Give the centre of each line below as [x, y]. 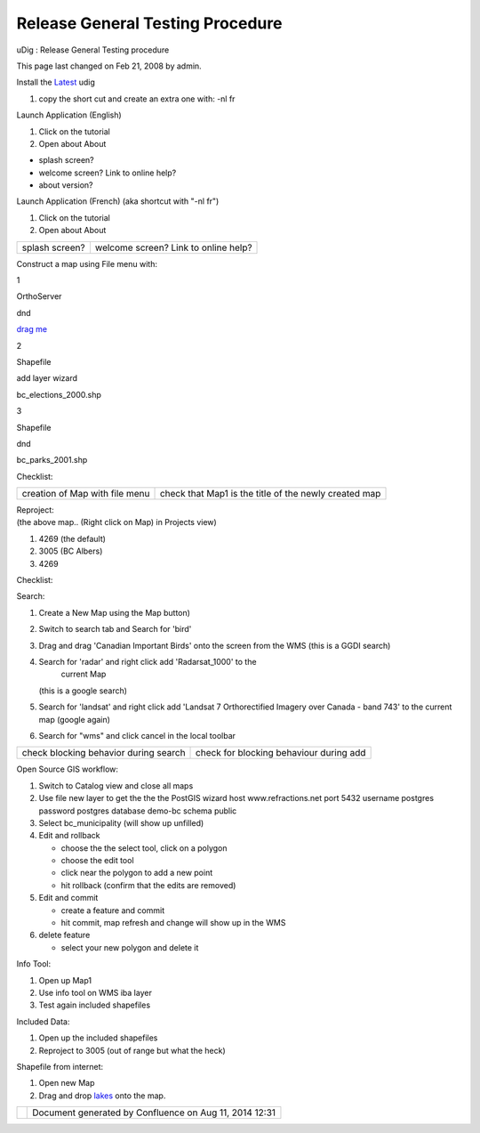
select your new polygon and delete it [130, 947]
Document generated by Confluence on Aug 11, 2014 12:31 [154, 1113]
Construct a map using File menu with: [87, 263]
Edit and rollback [70, 836]
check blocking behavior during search [104, 753]
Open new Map [67, 1083]
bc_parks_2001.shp [52, 460]
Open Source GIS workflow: [68, 769]
